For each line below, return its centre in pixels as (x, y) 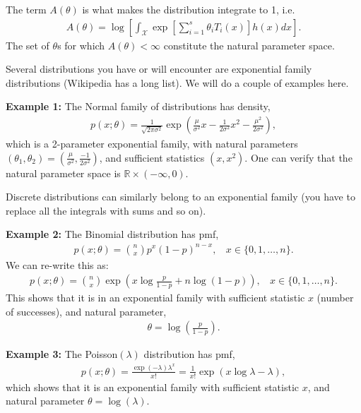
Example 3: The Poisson (62, 354)
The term (26, 9)
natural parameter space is (63, 173)
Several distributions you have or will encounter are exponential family (159, 69)
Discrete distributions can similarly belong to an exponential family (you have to (180, 197)
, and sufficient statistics (152, 157)
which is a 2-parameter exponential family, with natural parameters (152, 144)
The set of (28, 45)
